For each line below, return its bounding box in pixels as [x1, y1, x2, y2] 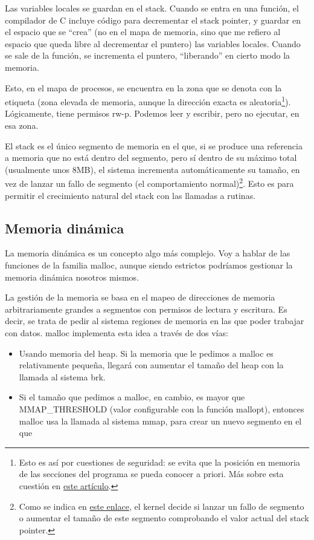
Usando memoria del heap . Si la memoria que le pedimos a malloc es [19, 346, 274, 359]
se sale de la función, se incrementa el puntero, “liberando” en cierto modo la [5, 49, 290, 62]
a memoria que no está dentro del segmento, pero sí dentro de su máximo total [5, 151, 297, 164]
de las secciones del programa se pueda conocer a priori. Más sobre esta [19, 467, 284, 480]
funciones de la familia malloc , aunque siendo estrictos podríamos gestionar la [5, 259, 293, 272]
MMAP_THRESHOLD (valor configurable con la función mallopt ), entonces [19, 402, 304, 415]
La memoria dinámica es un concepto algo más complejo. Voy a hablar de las [5, 247, 290, 259]
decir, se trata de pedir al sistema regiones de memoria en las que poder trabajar [5, 314, 304, 327]
